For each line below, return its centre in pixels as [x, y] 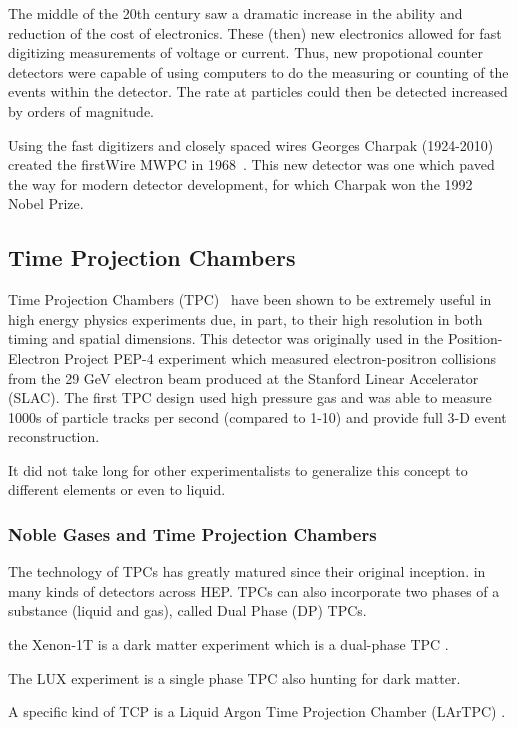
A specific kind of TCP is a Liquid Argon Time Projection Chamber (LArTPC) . [257, 711]
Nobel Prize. [46, 203]
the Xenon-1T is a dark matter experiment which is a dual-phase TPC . [228, 644]
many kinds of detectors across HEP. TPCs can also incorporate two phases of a [254, 590]
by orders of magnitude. [81, 110]
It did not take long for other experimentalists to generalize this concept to [238, 469]
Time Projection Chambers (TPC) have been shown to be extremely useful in [250, 299]
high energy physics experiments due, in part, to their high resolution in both [245, 318]
